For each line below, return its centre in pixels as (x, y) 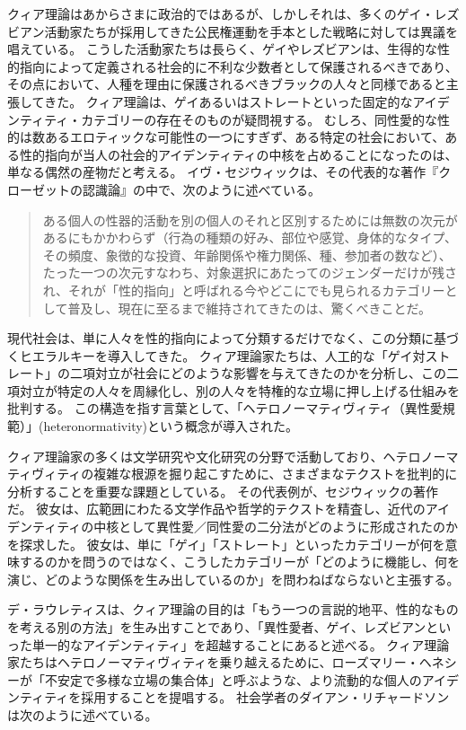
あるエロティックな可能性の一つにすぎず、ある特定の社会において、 (245, 137)
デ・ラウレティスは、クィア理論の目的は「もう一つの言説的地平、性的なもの (233, 609)
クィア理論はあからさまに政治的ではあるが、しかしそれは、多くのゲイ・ (221, 13)
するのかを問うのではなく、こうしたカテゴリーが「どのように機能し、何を (239, 562)
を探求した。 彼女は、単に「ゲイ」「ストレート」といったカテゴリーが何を (226, 544)
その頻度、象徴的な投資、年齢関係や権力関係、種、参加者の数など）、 (247, 255)
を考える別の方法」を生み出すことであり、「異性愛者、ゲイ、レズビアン (217, 627)
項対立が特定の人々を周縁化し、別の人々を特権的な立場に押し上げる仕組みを (233, 390)
